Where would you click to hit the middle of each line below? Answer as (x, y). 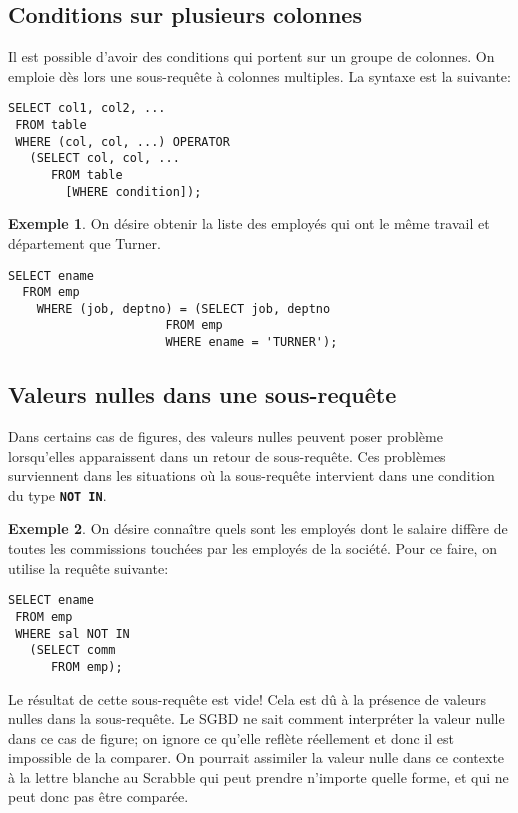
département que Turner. (84, 242)
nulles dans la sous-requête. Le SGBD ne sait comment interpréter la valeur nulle (256, 718)
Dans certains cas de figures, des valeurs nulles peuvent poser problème (225, 436)
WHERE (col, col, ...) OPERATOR (122, 141)
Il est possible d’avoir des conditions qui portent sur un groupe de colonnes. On (251, 56)
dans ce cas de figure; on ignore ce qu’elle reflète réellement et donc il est (231, 737)
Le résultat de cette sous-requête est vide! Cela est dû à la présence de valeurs (247, 698)
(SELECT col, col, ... (104, 158)
